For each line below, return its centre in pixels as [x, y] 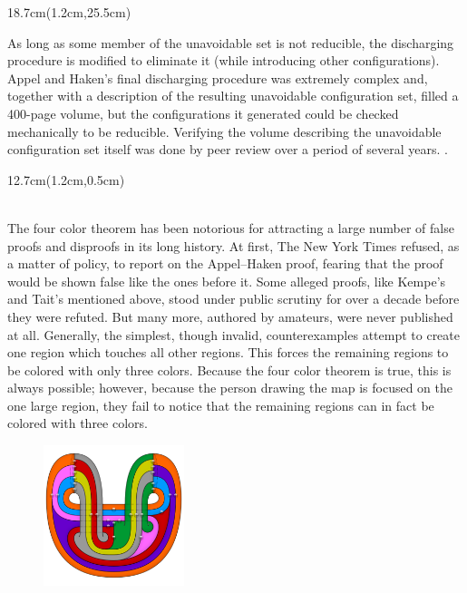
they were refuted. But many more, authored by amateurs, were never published [230, 316]
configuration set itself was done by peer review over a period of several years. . [228, 149]
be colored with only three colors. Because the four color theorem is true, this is [229, 369]
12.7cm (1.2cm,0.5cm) [66, 179]
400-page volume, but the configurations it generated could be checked [203, 113]
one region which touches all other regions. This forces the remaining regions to [228, 352]
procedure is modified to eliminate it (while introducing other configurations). [224, 60]
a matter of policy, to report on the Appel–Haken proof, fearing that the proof [225, 263]
